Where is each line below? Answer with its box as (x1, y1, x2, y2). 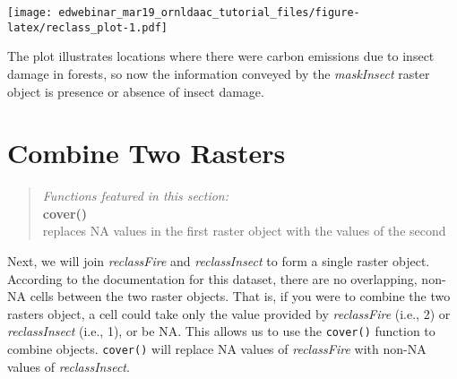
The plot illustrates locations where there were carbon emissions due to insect (7, 47, 435, 65)
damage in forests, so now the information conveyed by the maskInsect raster (7, 64, 430, 82)
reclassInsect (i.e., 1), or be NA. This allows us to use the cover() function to (7, 322, 435, 340)
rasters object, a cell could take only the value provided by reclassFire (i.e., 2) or (7, 304, 451, 323)
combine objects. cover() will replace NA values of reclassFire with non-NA (7, 340, 427, 358)
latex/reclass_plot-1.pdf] (7, 21, 168, 34)
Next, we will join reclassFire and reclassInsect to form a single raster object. (7, 252, 430, 270)
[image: (7, 6, 53, 19)
